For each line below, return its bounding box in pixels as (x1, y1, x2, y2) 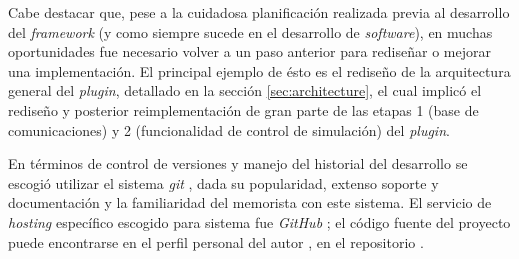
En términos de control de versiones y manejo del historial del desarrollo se (8, 153, 468, 174)
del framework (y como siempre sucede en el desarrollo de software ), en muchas (8, 21, 493, 42)
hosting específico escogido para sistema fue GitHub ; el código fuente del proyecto (8, 211, 511, 232)
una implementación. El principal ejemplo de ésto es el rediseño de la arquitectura (8, 60, 511, 81)
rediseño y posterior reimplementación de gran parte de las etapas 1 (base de (8, 99, 479, 120)
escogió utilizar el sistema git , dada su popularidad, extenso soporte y (8, 172, 439, 193)
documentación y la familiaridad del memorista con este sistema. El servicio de (8, 192, 492, 213)
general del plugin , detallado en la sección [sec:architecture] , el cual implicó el (8, 80, 482, 101)
